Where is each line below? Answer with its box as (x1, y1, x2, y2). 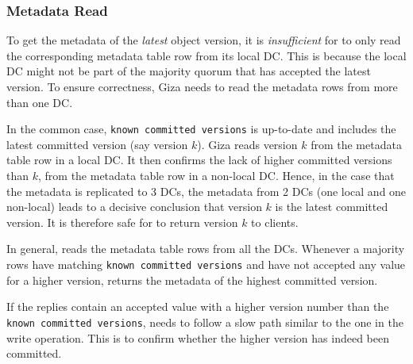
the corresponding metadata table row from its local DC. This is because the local (6, 47, 407, 63)
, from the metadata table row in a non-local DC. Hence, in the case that (37, 167, 395, 184)
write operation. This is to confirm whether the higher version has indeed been (6, 329, 389, 346)
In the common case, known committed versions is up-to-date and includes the (6, 121, 396, 137)
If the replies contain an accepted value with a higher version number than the (6, 298, 389, 315)
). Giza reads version (197, 136, 298, 152)
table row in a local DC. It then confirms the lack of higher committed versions (6, 151, 392, 168)
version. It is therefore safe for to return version (6, 213, 238, 230)
